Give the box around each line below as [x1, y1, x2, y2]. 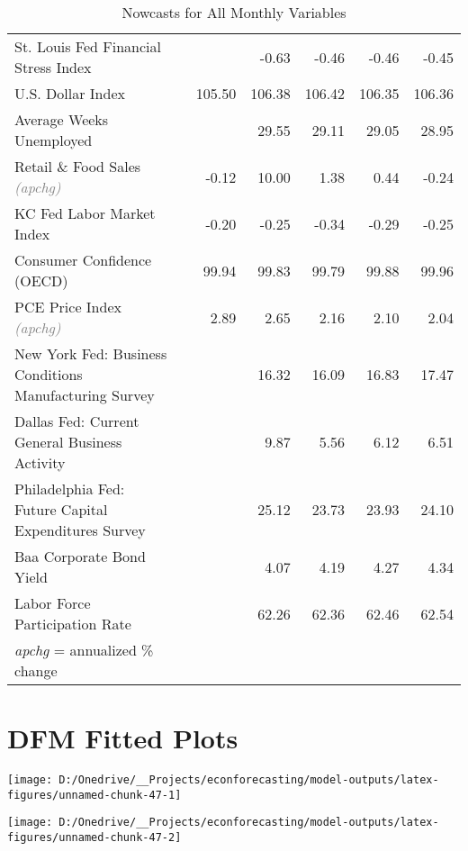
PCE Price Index [14, 296, 121, 317]
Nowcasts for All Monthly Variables [121, 2, 346, 23]
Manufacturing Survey [14, 385, 155, 405]
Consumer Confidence [14, 249, 152, 270]
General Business [14, 431, 122, 452]
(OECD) [14, 270, 68, 291]
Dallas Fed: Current [14, 411, 139, 431]
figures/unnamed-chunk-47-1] [7, 788, 182, 801]
